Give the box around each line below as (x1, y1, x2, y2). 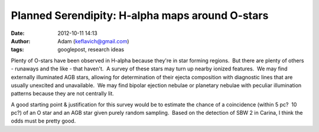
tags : (11, 46, 24, 53)
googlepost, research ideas (57, 46, 124, 53)
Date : (11, 30, 25, 37)
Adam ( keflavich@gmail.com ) (57, 37, 129, 44)
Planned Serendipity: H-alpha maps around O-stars (11, 9, 269, 22)
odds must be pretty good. (11, 117, 76, 124)
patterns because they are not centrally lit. (11, 90, 115, 97)
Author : (11, 37, 31, 44)
